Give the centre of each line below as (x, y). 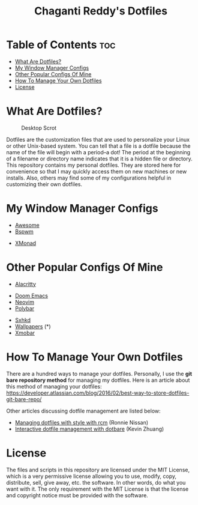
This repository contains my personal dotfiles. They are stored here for (94, 165)
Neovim (25, 302)
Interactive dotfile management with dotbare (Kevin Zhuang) (89, 429)
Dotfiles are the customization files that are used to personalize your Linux (98, 139)
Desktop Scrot (39, 128)
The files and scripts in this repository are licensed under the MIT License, (98, 470)
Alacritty (25, 284)
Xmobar (25, 333)
